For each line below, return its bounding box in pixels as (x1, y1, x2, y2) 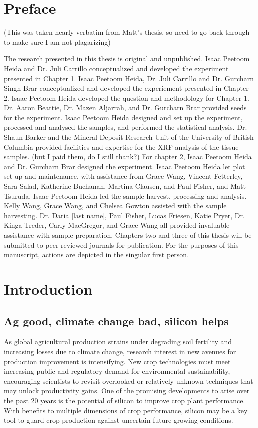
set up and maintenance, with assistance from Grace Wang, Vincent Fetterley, (4, 171, 243, 181)
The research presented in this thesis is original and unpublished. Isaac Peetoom (4, 53, 250, 64)
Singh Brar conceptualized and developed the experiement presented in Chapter (4, 83, 249, 93)
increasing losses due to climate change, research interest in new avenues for (4, 346, 236, 356)
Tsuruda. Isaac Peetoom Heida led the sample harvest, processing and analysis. (4, 190, 247, 201)
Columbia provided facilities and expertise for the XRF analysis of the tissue (4, 141, 239, 152)
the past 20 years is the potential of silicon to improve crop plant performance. (4, 395, 245, 405)
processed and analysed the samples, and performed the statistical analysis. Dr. (4, 122, 247, 132)
